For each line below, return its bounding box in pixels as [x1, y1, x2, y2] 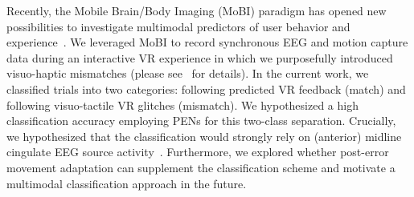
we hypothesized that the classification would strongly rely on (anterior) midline [6, 127, 402, 144]
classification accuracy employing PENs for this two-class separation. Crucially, [6, 112, 396, 129]
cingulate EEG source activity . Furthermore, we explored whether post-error [6, 143, 389, 160]
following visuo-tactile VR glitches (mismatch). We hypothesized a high [6, 96, 359, 113]
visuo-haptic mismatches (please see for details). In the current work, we [6, 65, 369, 82]
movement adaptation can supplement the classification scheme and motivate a [6, 159, 396, 175]
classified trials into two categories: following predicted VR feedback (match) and [6, 80, 406, 97]
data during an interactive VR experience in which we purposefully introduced [6, 49, 393, 66]
